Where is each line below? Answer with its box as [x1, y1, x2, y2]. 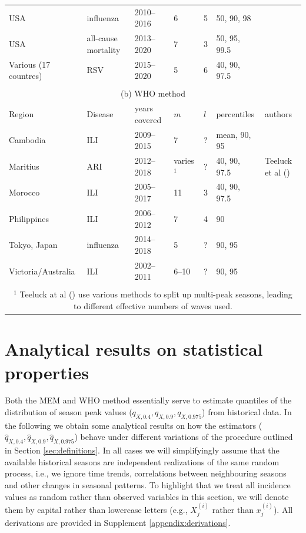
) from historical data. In [202, 406, 292, 418]
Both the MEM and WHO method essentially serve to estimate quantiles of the [5, 394, 292, 406]
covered [134, 113, 162, 125]
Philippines [9, 212, 49, 224]
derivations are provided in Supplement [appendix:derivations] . [5, 517, 231, 529]
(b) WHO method [120, 87, 186, 100]
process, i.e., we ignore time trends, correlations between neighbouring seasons [5, 467, 287, 479]
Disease [87, 107, 114, 120]
